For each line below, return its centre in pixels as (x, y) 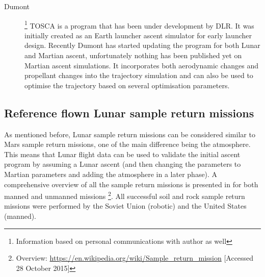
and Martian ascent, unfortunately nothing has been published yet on (133, 55)
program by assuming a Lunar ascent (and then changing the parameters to (123, 164)
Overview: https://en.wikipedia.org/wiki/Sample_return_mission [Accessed (135, 258)
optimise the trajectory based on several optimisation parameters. (127, 85)
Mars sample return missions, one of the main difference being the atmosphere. (127, 144)
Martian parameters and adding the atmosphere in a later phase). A (111, 174)
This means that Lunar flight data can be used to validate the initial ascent (122, 154)
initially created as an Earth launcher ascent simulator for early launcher (138, 35)
